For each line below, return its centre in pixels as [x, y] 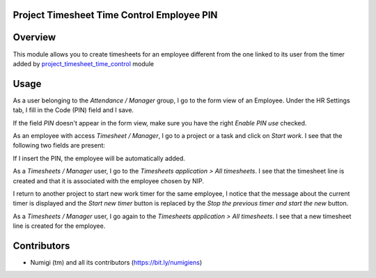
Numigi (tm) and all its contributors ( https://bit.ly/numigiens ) [116, 263]
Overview [34, 37]
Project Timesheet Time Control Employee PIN [115, 15]
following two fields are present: [59, 146]
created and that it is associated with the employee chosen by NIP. [109, 180]
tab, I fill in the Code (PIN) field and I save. [73, 110]
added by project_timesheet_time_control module [84, 63]
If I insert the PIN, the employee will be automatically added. [99, 158]
